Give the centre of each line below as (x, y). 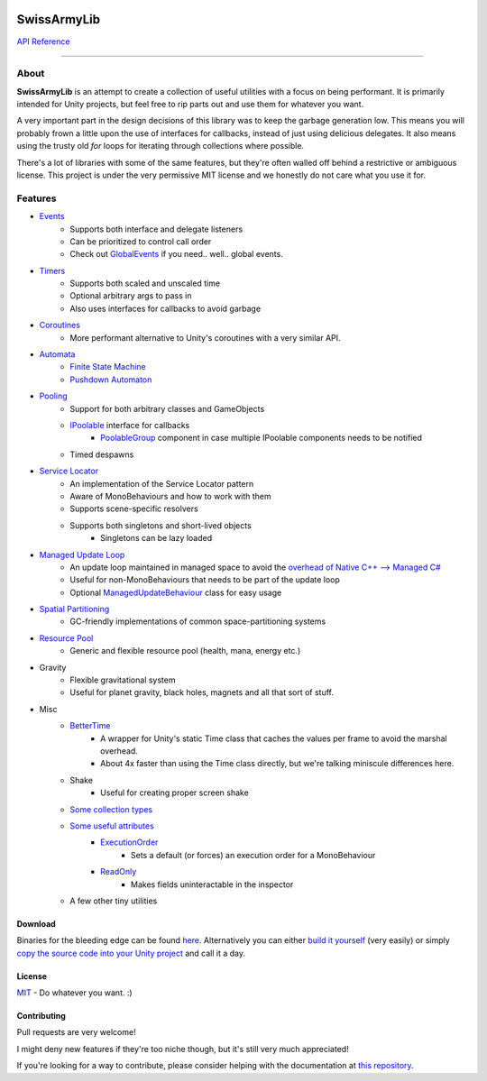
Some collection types (111, 809)
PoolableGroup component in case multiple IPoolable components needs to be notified (262, 438)
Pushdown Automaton (111, 380)
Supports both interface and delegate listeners (156, 229)
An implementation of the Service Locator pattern (162, 483)
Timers (52, 270)
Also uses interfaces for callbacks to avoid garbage (165, 308)
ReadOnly (119, 872)
